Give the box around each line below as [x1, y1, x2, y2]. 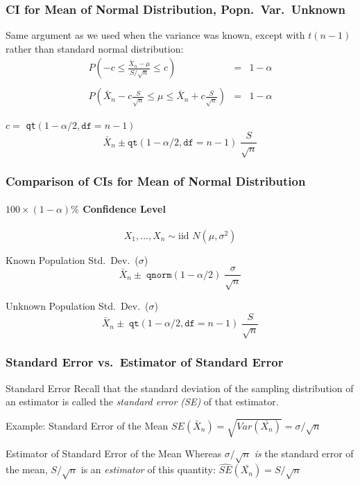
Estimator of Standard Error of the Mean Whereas [6, 446, 222, 461]
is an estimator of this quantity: [80, 462, 216, 477]
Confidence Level [83, 202, 166, 216]
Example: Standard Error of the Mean [6, 418, 169, 432]
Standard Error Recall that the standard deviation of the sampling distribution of [6, 380, 354, 395]
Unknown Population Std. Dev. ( [6, 299, 149, 313]
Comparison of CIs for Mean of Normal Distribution [6, 172, 306, 189]
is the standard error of [254, 446, 354, 461]
